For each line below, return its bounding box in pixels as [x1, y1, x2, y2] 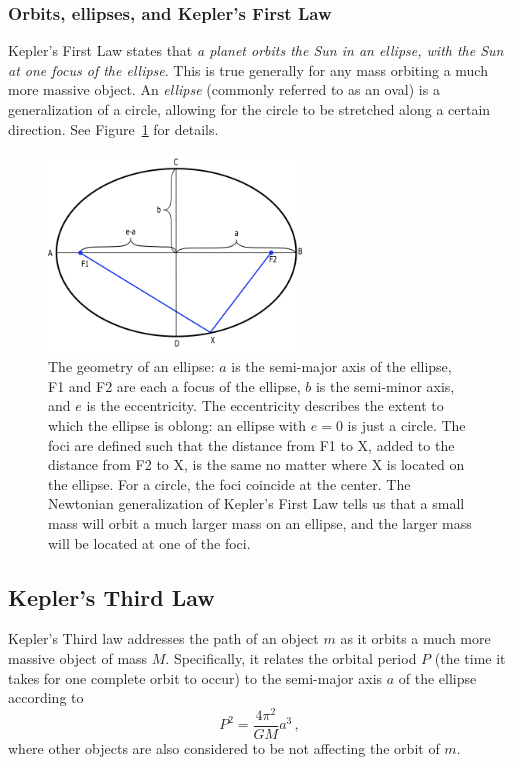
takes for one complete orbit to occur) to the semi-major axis [8, 667, 383, 688]
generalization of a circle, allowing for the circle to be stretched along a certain [8, 99, 491, 119]
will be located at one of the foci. [48, 532, 251, 553]
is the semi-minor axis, [315, 375, 455, 396]
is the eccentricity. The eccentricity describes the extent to [86, 395, 444, 416]
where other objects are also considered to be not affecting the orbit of [8, 737, 440, 758]
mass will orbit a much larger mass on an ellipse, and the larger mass [48, 513, 472, 534]
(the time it [434, 648, 506, 668]
